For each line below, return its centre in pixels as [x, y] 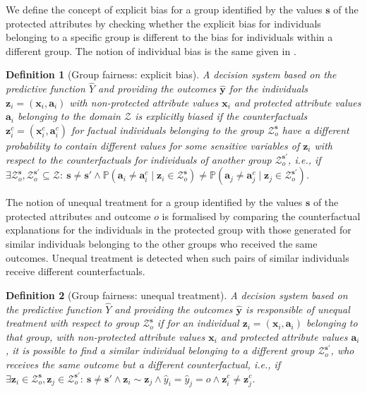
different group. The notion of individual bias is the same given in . [151, 50]
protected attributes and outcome [78, 216]
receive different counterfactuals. [76, 271]
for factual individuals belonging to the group [167, 129]
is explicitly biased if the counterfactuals [221, 116]
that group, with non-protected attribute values [106, 336]
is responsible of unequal [298, 309]
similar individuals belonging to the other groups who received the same [162, 243]
